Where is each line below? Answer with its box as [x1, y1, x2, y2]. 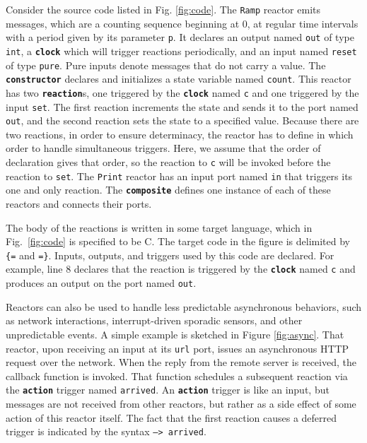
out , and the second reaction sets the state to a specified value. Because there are [6, 113, 359, 128]
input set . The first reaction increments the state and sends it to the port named [6, 99, 359, 114]
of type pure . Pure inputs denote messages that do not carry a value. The [6, 57, 326, 72]
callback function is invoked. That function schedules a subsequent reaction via [6, 368, 348, 383]
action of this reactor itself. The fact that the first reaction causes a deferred [6, 410, 337, 425]
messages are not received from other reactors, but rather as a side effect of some [6, 396, 356, 411]
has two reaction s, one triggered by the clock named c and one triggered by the [6, 85, 359, 100]
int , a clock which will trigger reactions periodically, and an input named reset [6, 43, 357, 58]
